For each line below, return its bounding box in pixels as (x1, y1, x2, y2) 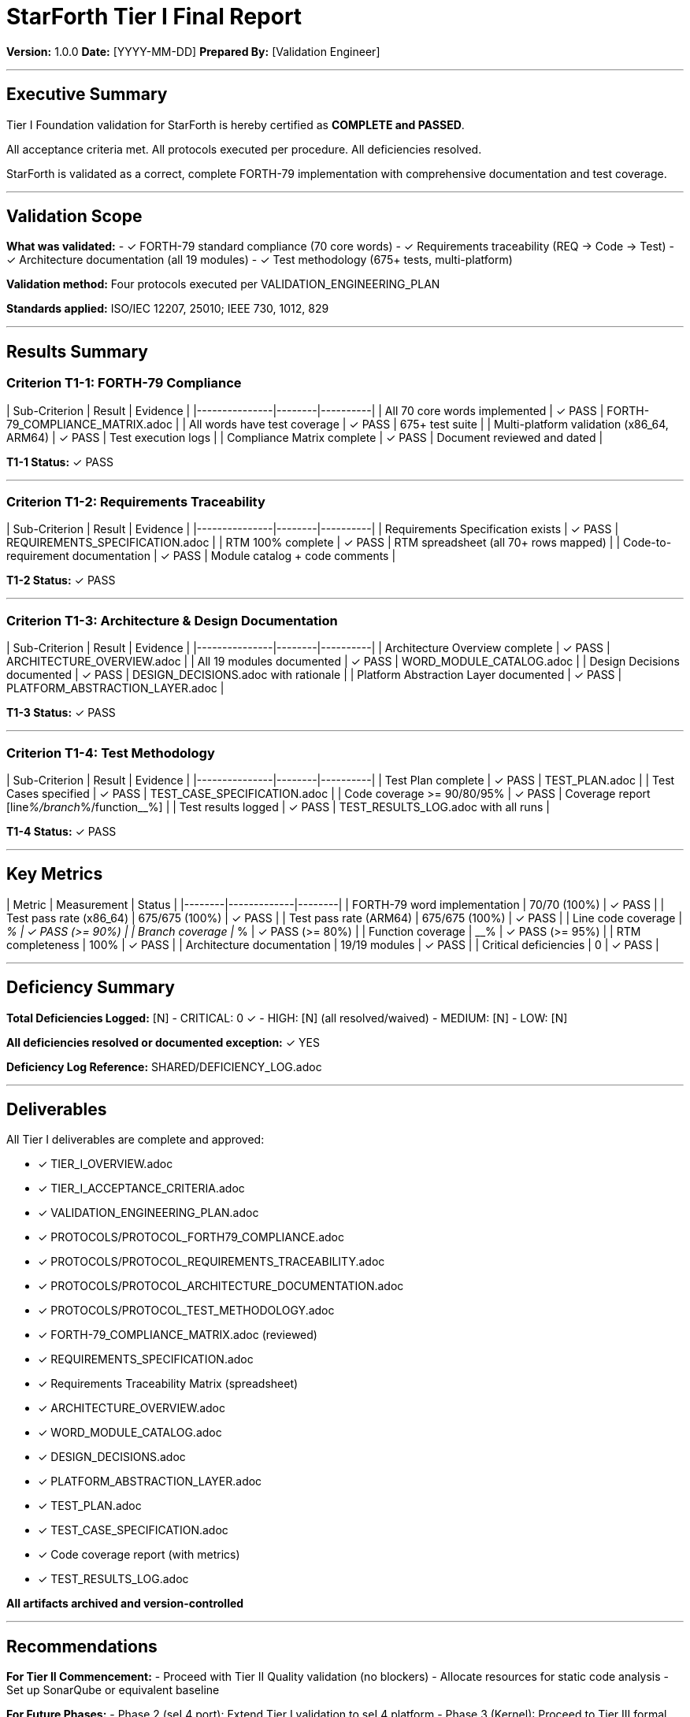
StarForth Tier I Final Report (6, 3, 302, 30)
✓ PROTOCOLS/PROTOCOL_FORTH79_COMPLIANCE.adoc (38, 1230, 345, 1244)
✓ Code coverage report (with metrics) (38, 1548, 240, 1562)
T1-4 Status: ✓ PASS (6, 824, 117, 838)
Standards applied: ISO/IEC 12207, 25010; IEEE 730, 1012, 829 (6, 302, 329, 316)
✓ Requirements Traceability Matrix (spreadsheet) (38, 1377, 299, 1391)
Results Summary (6, 341, 149, 362)
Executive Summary (6, 84, 168, 105)
